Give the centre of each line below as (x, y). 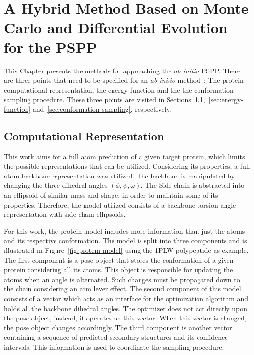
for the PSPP (51, 47)
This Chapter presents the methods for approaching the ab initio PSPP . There (122, 70)
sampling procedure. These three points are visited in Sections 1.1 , (105, 99)
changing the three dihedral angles (56, 185)
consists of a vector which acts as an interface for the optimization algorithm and (126, 298)
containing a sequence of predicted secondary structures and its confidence (116, 337)
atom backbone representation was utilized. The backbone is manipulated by (120, 175)
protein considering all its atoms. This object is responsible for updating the (119, 269)
